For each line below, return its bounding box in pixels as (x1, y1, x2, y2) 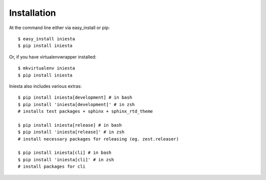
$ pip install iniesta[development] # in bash (18, 95, 133, 101)
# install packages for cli (18, 164, 86, 170)
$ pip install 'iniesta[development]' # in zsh (18, 102, 135, 107)
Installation (9, 7, 56, 18)
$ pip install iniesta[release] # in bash (18, 122, 122, 128)
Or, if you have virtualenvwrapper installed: (9, 54, 97, 60)
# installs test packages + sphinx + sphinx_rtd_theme (18, 108, 153, 114)
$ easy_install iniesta (18, 36, 75, 41)
